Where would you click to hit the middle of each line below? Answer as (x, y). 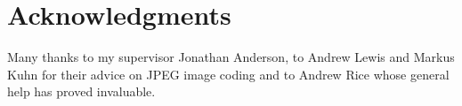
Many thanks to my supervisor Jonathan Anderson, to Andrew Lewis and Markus (231, 57)
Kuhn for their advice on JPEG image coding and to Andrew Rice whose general (228, 74)
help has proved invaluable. (81, 91)
